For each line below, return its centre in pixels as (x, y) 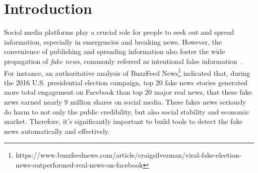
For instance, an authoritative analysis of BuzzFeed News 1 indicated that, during (127, 72)
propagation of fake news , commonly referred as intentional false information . (124, 61)
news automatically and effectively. (57, 131)
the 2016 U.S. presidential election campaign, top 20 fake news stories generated (126, 82)
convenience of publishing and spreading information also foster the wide (115, 51)
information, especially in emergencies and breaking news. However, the (113, 41)
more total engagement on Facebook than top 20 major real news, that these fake (128, 92)
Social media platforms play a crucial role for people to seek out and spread (119, 32)
